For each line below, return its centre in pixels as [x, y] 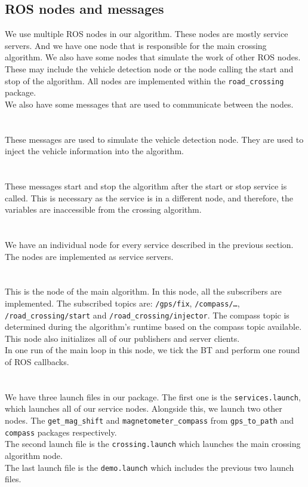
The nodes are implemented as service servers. [89, 256]
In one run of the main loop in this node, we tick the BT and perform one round [153, 350]
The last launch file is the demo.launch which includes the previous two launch [150, 467]
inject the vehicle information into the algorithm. [94, 151]
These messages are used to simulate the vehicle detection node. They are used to [154, 139]
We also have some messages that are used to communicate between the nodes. [149, 104]
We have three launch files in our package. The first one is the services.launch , [153, 396]
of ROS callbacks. [37, 362]
